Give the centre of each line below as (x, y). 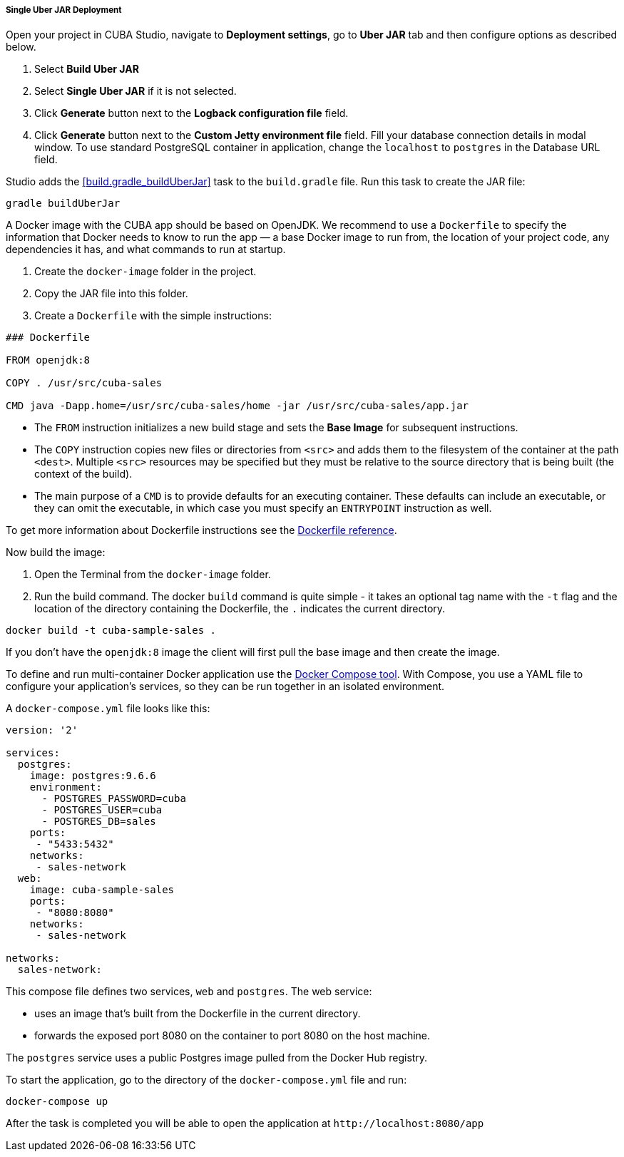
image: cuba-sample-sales (102, 890)
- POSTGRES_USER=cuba (102, 810)
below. (21, 47)
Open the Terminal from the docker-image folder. (153, 575)
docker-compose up (57, 1102)
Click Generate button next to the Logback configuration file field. (191, 113)
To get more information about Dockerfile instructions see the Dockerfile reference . (201, 530)
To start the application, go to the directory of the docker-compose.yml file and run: (206, 1080)
